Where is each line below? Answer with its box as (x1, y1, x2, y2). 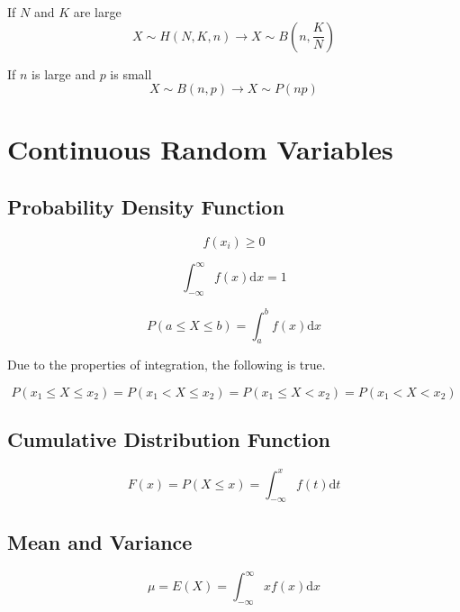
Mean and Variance (7, 527, 193, 555)
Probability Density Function (7, 192, 284, 220)
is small (110, 64, 152, 83)
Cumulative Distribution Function (7, 425, 331, 453)
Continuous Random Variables (7, 131, 393, 168)
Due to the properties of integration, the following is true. (7, 355, 326, 374)
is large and (32, 64, 95, 83)
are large (73, 3, 122, 21)
